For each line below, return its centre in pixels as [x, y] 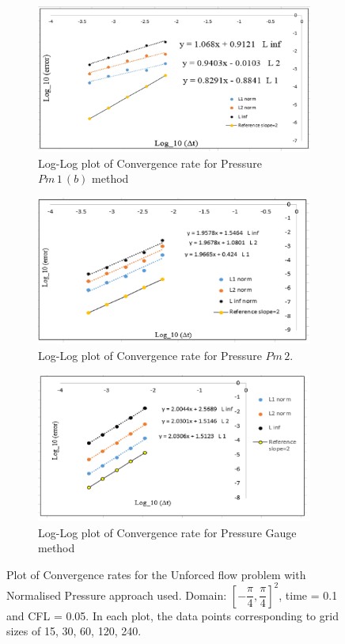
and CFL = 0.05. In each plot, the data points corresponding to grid [172, 615]
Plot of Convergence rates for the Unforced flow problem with [156, 574]
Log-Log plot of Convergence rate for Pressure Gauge [167, 532]
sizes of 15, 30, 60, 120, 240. [74, 631]
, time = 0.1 [308, 595]
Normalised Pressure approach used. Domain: [117, 595]
